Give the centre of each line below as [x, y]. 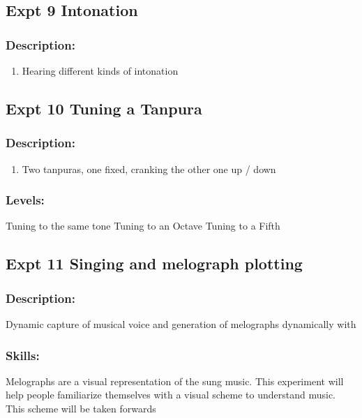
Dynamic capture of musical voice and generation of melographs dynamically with [181, 324]
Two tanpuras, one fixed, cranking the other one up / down [149, 169]
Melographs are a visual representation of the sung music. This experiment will [175, 381]
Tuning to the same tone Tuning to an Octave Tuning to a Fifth [143, 226]
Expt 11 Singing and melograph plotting [154, 263]
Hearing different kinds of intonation [100, 70]
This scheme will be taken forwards [81, 408]
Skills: [23, 355]
